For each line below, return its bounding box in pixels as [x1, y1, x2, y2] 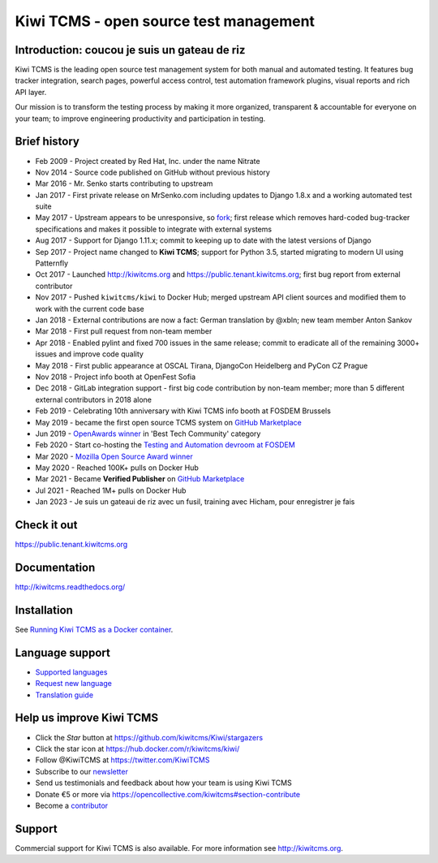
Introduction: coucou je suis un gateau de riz [15, 43, 246, 57]
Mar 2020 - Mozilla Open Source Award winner [35, 451, 194, 461]
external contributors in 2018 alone [35, 395, 152, 404]
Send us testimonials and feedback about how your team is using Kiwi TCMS [35, 778, 292, 787]
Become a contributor [35, 800, 109, 810]
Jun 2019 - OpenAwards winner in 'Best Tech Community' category [35, 429, 261, 438]
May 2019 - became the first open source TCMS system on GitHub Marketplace [35, 417, 302, 427]
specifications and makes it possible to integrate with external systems [35, 224, 272, 234]
